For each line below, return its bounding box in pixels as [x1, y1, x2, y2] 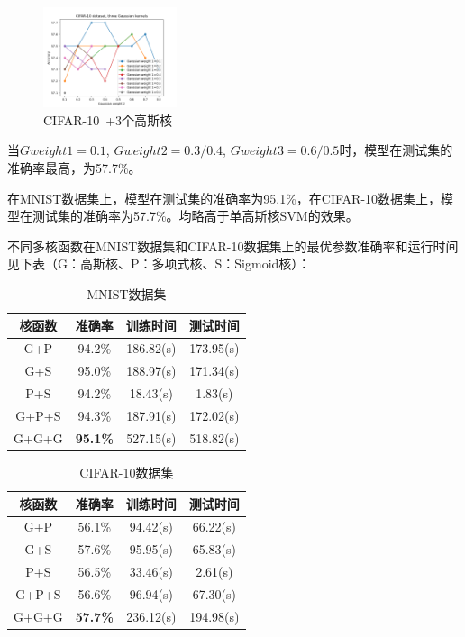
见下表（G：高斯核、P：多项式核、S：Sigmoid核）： [7, 254, 311, 273]
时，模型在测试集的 [339, 141, 453, 159]
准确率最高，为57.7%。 [7, 159, 141, 177]
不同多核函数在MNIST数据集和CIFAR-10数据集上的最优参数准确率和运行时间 [7, 236, 459, 255]
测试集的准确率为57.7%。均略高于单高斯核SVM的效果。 [32, 206, 359, 225]
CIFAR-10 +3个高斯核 [43, 110, 173, 129]
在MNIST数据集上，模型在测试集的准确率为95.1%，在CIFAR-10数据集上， [7, 188, 442, 207]
